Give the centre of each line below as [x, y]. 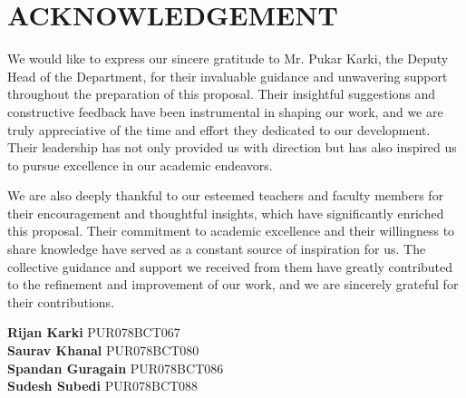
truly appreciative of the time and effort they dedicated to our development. [219, 129]
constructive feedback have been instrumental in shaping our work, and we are [225, 111]
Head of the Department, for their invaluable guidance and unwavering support [228, 76]
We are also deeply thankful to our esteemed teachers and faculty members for [226, 195]
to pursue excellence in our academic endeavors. [140, 165]
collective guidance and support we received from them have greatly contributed [230, 266]
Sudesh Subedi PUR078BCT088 [103, 386]
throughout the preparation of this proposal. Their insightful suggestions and [222, 94]
